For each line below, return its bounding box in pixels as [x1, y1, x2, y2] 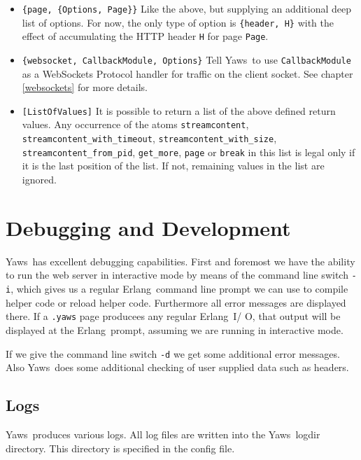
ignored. [22, 172, 57, 187]
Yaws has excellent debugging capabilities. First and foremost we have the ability [6, 253, 355, 268]
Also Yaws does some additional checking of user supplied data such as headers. [6, 360, 349, 375]
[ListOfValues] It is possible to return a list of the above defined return [22, 103, 336, 118]
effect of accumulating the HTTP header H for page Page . [22, 29, 269, 43]
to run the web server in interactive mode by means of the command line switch [6, 267, 348, 282]
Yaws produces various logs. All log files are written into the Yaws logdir [6, 426, 320, 441]
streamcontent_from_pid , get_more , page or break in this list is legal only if [22, 144, 355, 159]
